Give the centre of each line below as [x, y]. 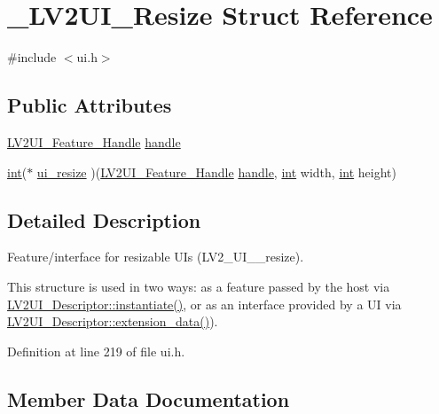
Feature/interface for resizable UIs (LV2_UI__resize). [156, 257]
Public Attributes [90, 105]
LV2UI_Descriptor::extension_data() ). [113, 321]
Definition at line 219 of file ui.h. [96, 351]
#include [32, 57]
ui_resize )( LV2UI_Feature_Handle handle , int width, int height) [216, 172]
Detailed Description [104, 219]
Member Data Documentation [149, 398]
